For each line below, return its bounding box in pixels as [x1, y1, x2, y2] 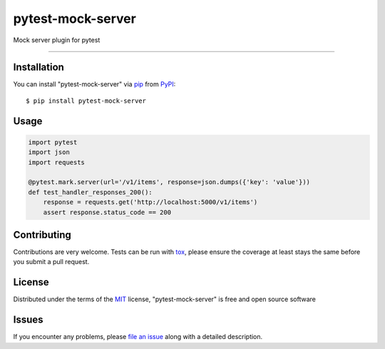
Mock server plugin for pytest [13, 36, 101, 44]
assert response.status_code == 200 [43, 208, 171, 216]
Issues [13, 314, 43, 326]
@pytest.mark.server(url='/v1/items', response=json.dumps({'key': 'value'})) [28, 178, 310, 186]
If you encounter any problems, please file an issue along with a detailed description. [13, 333, 263, 341]
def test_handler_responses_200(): [28, 188, 153, 196]
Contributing [13, 228, 71, 241]
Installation [13, 61, 64, 74]
